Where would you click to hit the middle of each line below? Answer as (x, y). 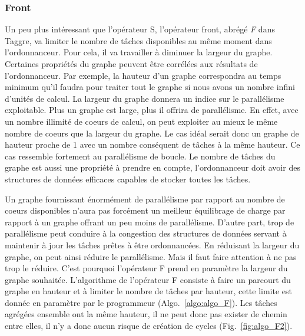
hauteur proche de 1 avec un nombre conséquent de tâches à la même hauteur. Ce (152, 144)
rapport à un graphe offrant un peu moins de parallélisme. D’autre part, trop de (150, 222)
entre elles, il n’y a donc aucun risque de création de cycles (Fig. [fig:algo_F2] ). (149, 326)
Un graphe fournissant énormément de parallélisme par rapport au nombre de (145, 199)
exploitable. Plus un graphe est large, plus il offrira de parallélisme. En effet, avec (152, 110)
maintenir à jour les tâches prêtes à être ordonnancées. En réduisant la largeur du (152, 244)
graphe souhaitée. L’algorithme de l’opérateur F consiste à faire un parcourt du (148, 279)
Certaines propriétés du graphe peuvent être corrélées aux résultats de (131, 64)
